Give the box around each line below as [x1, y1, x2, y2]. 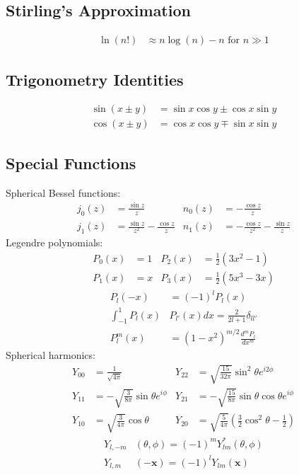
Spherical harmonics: [6, 348, 95, 362]
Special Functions [6, 151, 136, 173]
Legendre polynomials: [6, 234, 103, 249]
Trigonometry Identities [6, 68, 184, 90]
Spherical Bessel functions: [6, 185, 121, 200]
